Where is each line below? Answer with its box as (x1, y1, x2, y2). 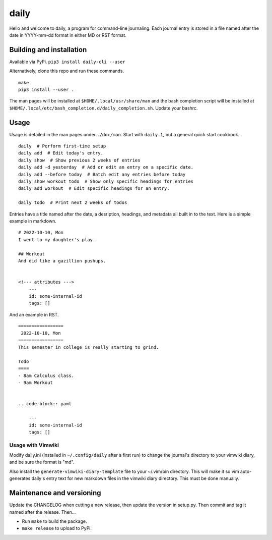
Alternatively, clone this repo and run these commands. (9, 68, 124, 74)
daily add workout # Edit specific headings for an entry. (18, 186, 170, 191)
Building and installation (9, 45, 87, 54)
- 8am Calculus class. (18, 372, 75, 379)
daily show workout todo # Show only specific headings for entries (18, 179, 194, 184)
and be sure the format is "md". (9, 459, 75, 465)
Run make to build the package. (22, 518, 87, 524)
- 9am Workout (18, 380, 53, 386)
